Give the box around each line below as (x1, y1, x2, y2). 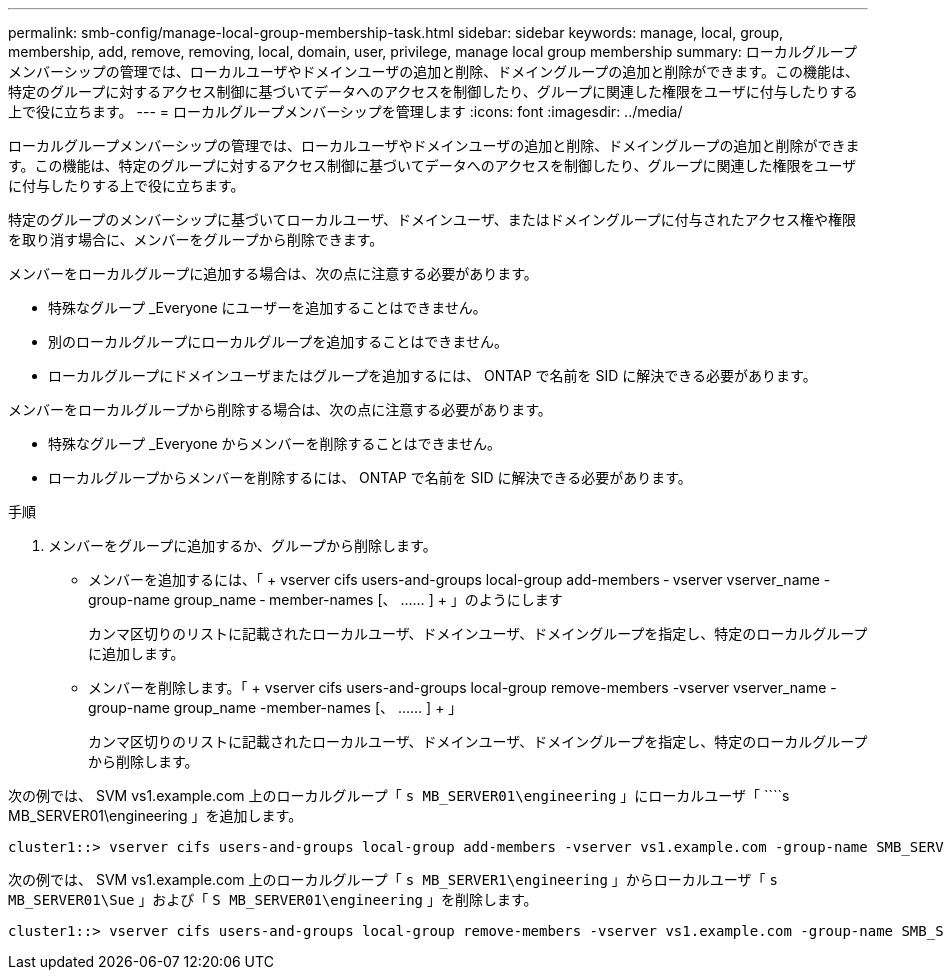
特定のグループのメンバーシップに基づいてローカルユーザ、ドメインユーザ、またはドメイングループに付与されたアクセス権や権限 (8, 211, 857, 228)
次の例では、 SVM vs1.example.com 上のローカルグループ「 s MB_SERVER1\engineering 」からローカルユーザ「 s (8, 871, 778, 888)
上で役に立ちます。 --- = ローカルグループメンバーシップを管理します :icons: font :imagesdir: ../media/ (8, 103, 683, 120)
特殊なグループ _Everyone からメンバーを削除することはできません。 (48, 435, 502, 452)
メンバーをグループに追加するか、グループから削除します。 (48, 537, 437, 554)
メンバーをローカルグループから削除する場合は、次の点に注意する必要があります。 (8, 401, 552, 418)
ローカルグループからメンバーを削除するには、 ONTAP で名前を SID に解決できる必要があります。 (48, 469, 692, 486)
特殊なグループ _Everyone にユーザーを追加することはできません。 (48, 299, 487, 316)
